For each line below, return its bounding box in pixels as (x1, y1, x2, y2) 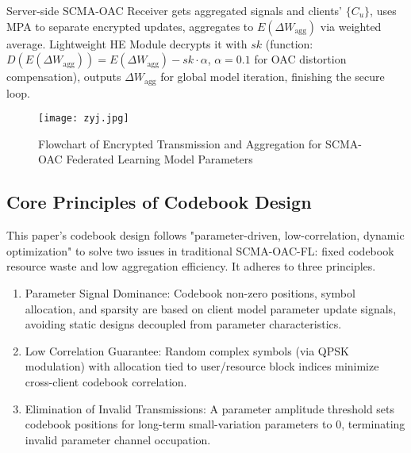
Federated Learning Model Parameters (66, 151, 253, 167)
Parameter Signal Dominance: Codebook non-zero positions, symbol (25, 285, 355, 301)
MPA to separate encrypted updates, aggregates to (6, 17, 254, 34)
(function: (265, 35, 313, 52)
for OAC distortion (254, 51, 347, 67)
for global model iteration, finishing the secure (160, 68, 385, 85)
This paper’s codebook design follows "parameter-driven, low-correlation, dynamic (6, 227, 405, 244)
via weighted (320, 17, 382, 34)
